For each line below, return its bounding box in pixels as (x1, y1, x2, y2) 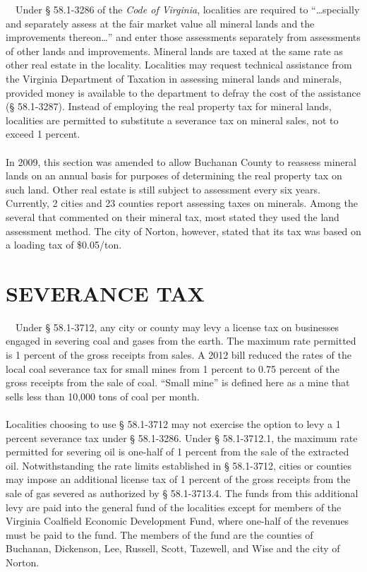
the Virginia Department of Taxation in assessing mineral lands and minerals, (6, 71, 342, 85)
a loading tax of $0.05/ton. (6, 237, 122, 252)
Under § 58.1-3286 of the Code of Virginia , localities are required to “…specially (15, 2, 360, 16)
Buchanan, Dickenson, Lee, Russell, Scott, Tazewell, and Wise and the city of (6, 541, 340, 556)
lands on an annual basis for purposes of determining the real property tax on (6, 168, 342, 183)
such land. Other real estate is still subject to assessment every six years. (6, 181, 320, 196)
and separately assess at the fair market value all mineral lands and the (6, 16, 315, 30)
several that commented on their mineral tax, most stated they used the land (6, 209, 339, 224)
